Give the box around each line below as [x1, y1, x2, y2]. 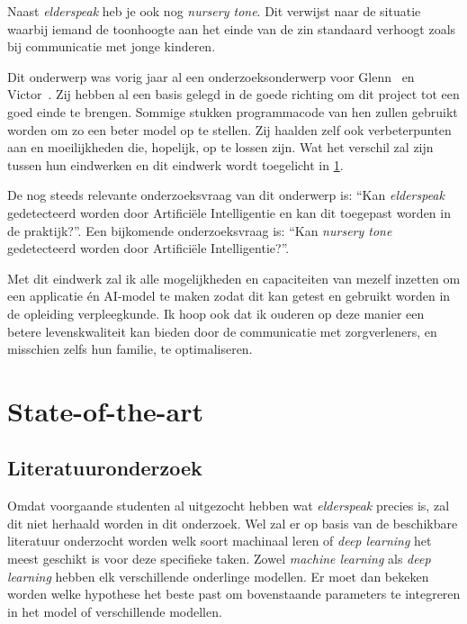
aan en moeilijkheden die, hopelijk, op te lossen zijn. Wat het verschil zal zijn [7, 138, 434, 157]
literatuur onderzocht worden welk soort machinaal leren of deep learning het [7, 531, 432, 550]
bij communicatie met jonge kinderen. [7, 37, 216, 56]
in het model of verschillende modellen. [7, 601, 222, 620]
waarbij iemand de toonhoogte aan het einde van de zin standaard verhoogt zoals [7, 19, 456, 38]
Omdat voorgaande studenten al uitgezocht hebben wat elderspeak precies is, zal [7, 496, 450, 515]
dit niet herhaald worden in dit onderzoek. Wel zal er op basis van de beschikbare [7, 513, 458, 532]
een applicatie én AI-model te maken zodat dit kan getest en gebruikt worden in [7, 286, 451, 305]
